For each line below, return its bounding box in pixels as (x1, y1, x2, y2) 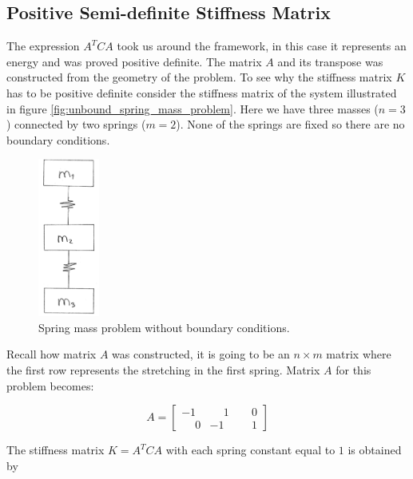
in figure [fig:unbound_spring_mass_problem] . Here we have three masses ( (6, 100, 379, 117)
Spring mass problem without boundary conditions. (38, 319, 290, 335)
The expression (6, 38, 80, 54)
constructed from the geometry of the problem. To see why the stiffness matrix (6, 69, 392, 85)
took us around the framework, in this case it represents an (117, 38, 407, 54)
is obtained (347, 441, 402, 458)
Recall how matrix (6, 346, 97, 362)
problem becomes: (6, 377, 94, 394)
